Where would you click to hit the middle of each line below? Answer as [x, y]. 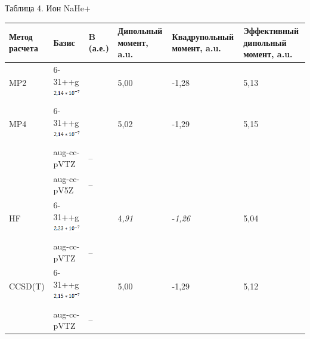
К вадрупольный [203, 36]
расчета [24, 48]
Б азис [64, 42]
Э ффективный [271, 31]
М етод [21, 36]
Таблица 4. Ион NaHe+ [48, 8]
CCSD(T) [27, 286]
